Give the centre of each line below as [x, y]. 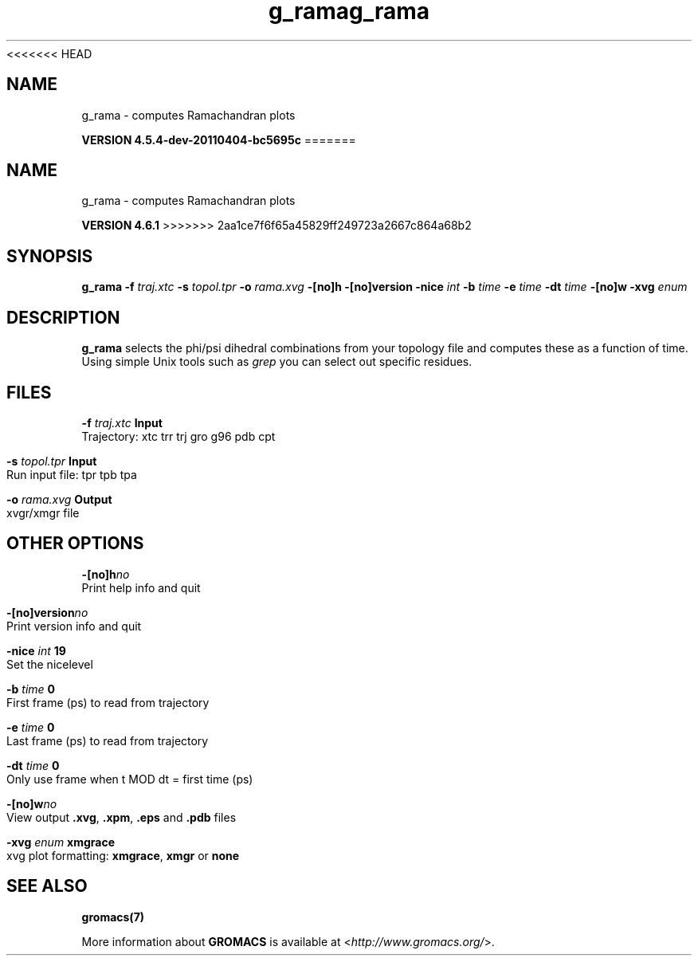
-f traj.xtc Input [122, 422]
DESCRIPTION [63, 317]
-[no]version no [47, 612]
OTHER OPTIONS [75, 544]
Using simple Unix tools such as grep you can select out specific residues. [277, 362]
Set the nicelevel [50, 664]
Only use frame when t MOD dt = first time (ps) [130, 779]
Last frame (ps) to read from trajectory [108, 740]
